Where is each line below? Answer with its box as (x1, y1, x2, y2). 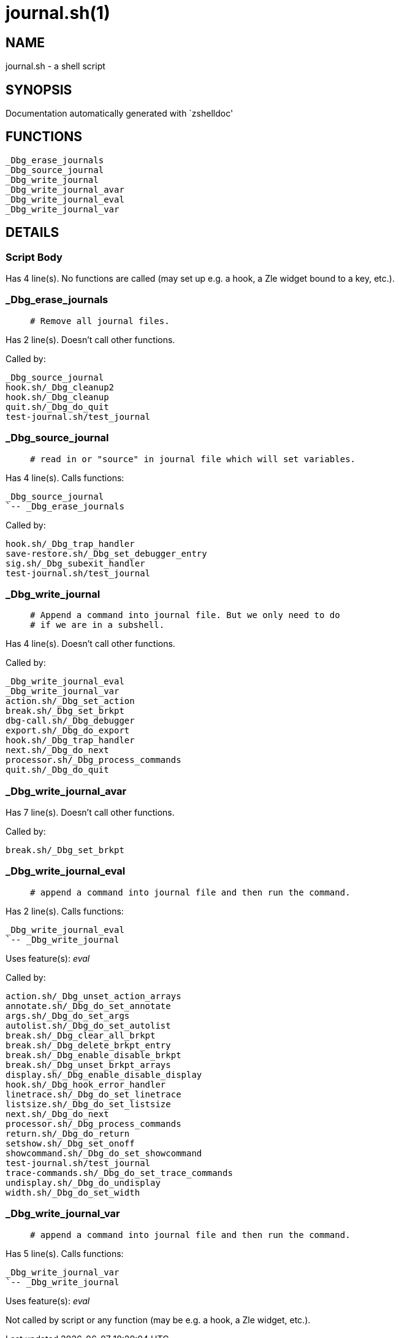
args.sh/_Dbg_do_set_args (6, 1010, 130, 1021)
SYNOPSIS (6, 82, 72, 98)
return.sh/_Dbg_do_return (6, 1128, 130, 1139)
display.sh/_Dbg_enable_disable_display (6, 1069, 202, 1080)
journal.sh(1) (6, 2, 110, 23)
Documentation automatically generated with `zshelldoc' (6, 108, 234, 119)
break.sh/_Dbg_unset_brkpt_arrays (6, 1059, 171, 1070)
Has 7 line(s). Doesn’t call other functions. (6, 807, 175, 818)
